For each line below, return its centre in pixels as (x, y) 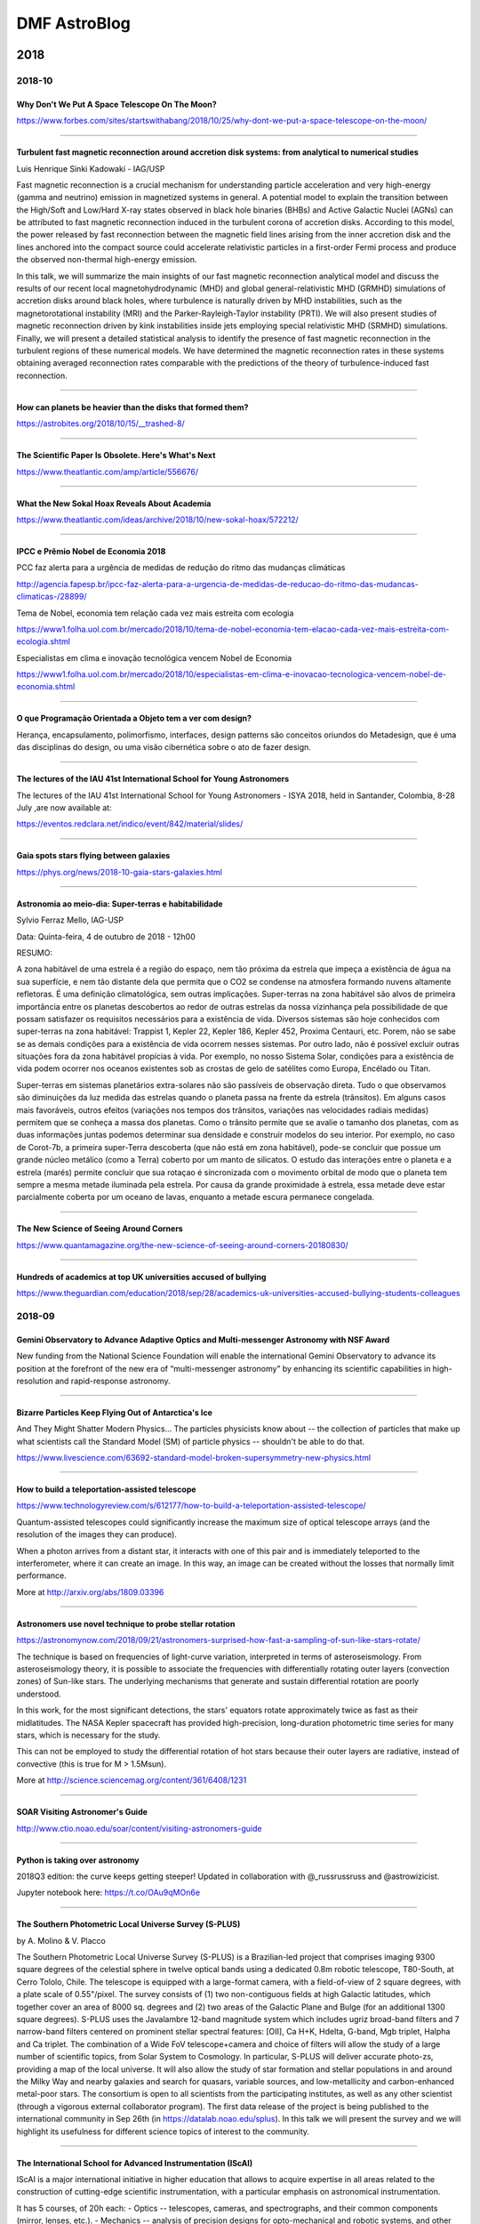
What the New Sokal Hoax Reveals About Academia (114, 504)
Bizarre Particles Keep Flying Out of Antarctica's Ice (114, 1412)
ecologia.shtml (44, 641)
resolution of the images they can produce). (97, 1535)
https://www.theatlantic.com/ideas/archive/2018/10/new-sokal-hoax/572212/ (158, 520)
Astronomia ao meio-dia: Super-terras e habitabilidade (120, 904)
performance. (41, 1575)
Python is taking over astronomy (78, 1860)
